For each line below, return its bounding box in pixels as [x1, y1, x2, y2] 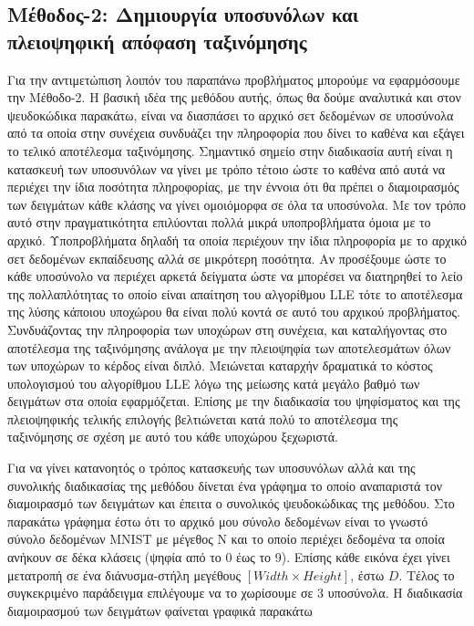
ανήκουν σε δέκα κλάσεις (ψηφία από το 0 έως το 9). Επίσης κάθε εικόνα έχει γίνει [7, 548, 450, 567]
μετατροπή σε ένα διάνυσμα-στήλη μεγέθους [7, 565, 242, 584]
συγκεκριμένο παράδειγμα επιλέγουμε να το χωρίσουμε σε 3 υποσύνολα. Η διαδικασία [7, 583, 463, 602]
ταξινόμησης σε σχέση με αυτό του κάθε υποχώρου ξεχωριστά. [7, 427, 338, 446]
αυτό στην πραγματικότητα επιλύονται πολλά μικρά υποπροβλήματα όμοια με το [7, 213, 431, 232]
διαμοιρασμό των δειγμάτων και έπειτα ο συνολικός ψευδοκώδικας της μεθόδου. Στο [7, 494, 455, 513]
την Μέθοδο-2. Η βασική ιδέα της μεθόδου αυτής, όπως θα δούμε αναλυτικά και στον [7, 88, 461, 107]
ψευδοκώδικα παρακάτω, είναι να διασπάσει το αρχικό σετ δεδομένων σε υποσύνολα [7, 105, 454, 124]
